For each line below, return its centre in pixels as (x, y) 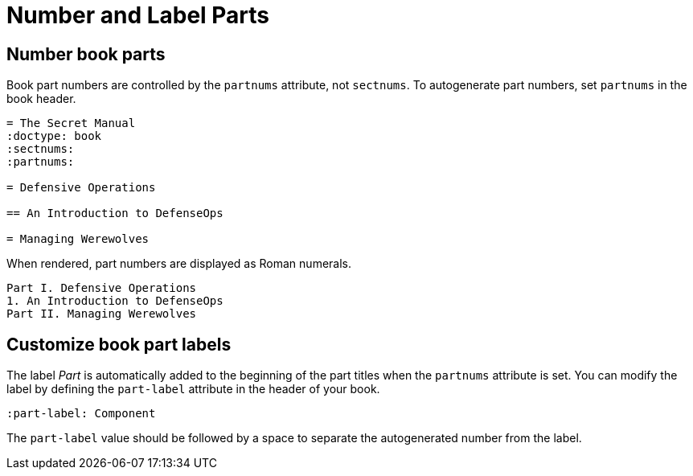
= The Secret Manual (71, 123)
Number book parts (86, 54)
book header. (41, 99)
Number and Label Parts (138, 15)
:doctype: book (54, 136)
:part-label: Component (81, 414)
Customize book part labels (119, 344)
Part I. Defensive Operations (102, 288)
